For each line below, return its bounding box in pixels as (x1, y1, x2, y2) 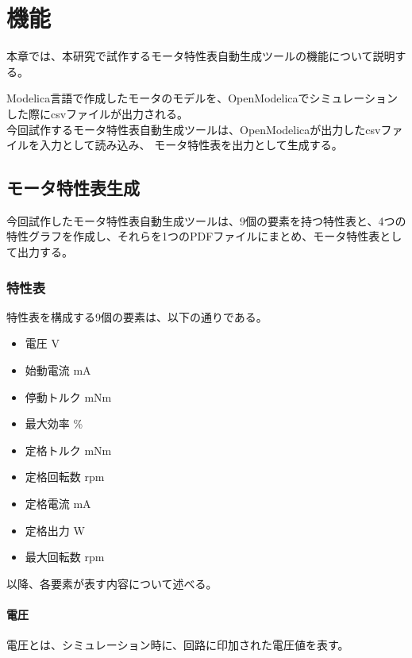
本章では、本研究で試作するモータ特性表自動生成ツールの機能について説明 (6, 48, 395, 64)
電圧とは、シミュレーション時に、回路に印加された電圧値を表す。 (6, 637, 349, 653)
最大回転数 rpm (25, 548, 105, 565)
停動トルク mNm (25, 388, 112, 405)
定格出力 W (25, 521, 85, 538)
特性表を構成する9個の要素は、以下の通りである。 (6, 308, 268, 325)
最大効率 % (25, 415, 83, 432)
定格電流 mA (25, 495, 91, 512)
